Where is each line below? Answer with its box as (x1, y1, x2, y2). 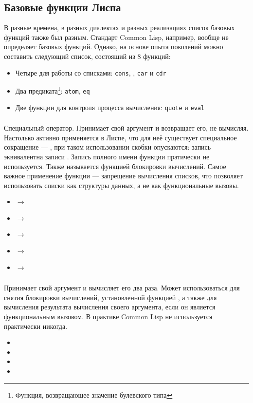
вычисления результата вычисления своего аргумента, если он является (4, 302, 216, 312)
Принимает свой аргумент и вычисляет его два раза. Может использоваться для (4, 283, 240, 293)
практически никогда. (4, 321, 68, 331)
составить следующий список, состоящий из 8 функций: (4, 51, 171, 61)
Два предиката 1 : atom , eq (15, 84, 90, 96)
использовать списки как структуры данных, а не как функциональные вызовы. (4, 180, 239, 190)
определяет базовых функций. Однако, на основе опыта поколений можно (4, 41, 223, 52)
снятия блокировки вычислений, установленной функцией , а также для (4, 292, 217, 302)
